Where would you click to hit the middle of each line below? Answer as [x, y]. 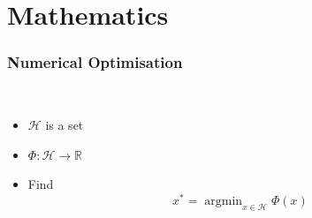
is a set [65, 125]
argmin [224, 202]
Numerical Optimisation [95, 62]
